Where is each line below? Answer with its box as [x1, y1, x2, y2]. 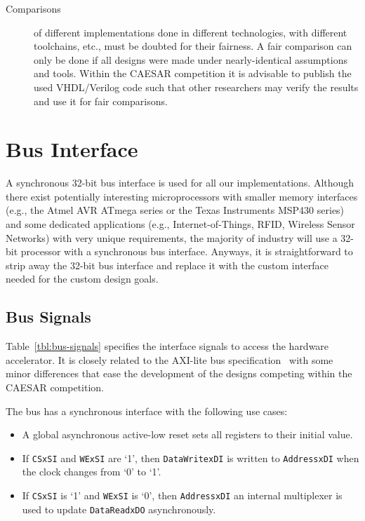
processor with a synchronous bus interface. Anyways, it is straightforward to [20, 244, 353, 259]
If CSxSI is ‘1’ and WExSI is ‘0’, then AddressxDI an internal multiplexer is [22, 488, 343, 503]
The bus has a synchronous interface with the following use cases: [6, 403, 288, 418]
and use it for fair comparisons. [34, 93, 168, 108]
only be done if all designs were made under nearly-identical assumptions [34, 52, 347, 67]
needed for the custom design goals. [6, 271, 159, 286]
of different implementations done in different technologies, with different [34, 25, 347, 39]
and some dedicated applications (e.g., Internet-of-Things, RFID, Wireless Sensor [6, 217, 355, 231]
